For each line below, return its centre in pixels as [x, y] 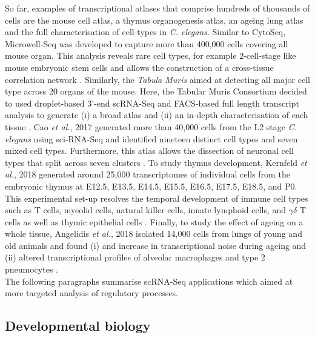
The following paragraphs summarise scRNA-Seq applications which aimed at [149, 281]
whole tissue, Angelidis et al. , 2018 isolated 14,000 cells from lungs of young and [154, 234]
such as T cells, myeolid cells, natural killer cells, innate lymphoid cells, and [146, 210]
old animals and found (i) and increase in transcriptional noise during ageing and [156, 245]
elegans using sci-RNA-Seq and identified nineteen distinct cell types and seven [151, 138]
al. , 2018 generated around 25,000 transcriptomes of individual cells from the [148, 174]
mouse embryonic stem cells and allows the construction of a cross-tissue [139, 67]
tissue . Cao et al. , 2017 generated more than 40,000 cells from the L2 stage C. [151, 126]
